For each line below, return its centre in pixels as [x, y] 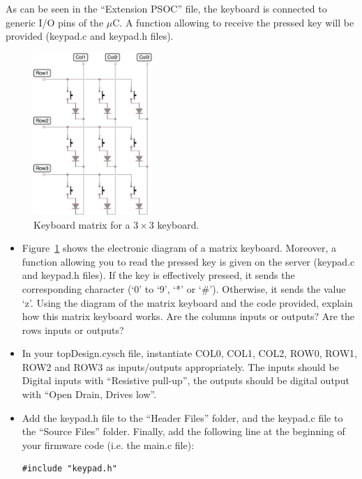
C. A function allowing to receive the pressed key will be [233, 22]
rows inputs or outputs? [73, 329]
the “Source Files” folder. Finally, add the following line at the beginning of [183, 431]
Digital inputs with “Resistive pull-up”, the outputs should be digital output [186, 380]
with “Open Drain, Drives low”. [89, 394]
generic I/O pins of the [55, 22]
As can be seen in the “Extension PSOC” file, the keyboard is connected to [166, 8]
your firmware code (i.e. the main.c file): [108, 444]
